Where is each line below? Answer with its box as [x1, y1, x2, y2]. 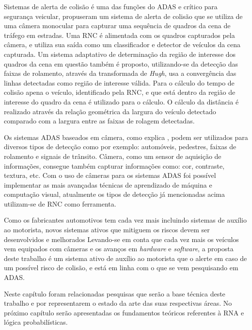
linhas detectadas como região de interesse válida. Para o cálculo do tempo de [4, 77, 235, 87]
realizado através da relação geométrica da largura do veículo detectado [4, 106, 216, 116]
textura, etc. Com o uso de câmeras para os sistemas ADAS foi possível [4, 170, 216, 180]
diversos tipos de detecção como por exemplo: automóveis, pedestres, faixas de [4, 141, 236, 152]
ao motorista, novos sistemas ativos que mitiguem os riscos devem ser [4, 225, 210, 235]
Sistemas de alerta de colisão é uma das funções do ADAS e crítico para [4, 1, 218, 11]
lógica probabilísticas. [4, 317, 68, 327]
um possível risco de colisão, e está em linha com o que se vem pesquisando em [4, 262, 238, 273]
